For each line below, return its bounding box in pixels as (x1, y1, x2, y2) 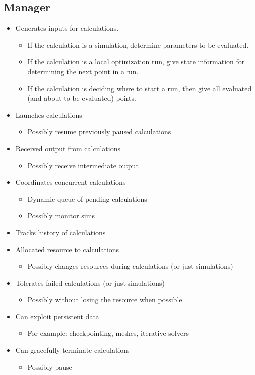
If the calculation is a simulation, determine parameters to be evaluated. (27, 39, 249, 50)
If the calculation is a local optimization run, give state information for (27, 56, 245, 67)
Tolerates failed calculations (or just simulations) (15, 277, 165, 288)
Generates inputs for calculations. (15, 23, 119, 33)
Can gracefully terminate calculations (15, 345, 130, 355)
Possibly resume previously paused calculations (27, 126, 171, 137)
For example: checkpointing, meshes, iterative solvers (27, 328, 189, 338)
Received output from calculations (15, 143, 120, 153)
